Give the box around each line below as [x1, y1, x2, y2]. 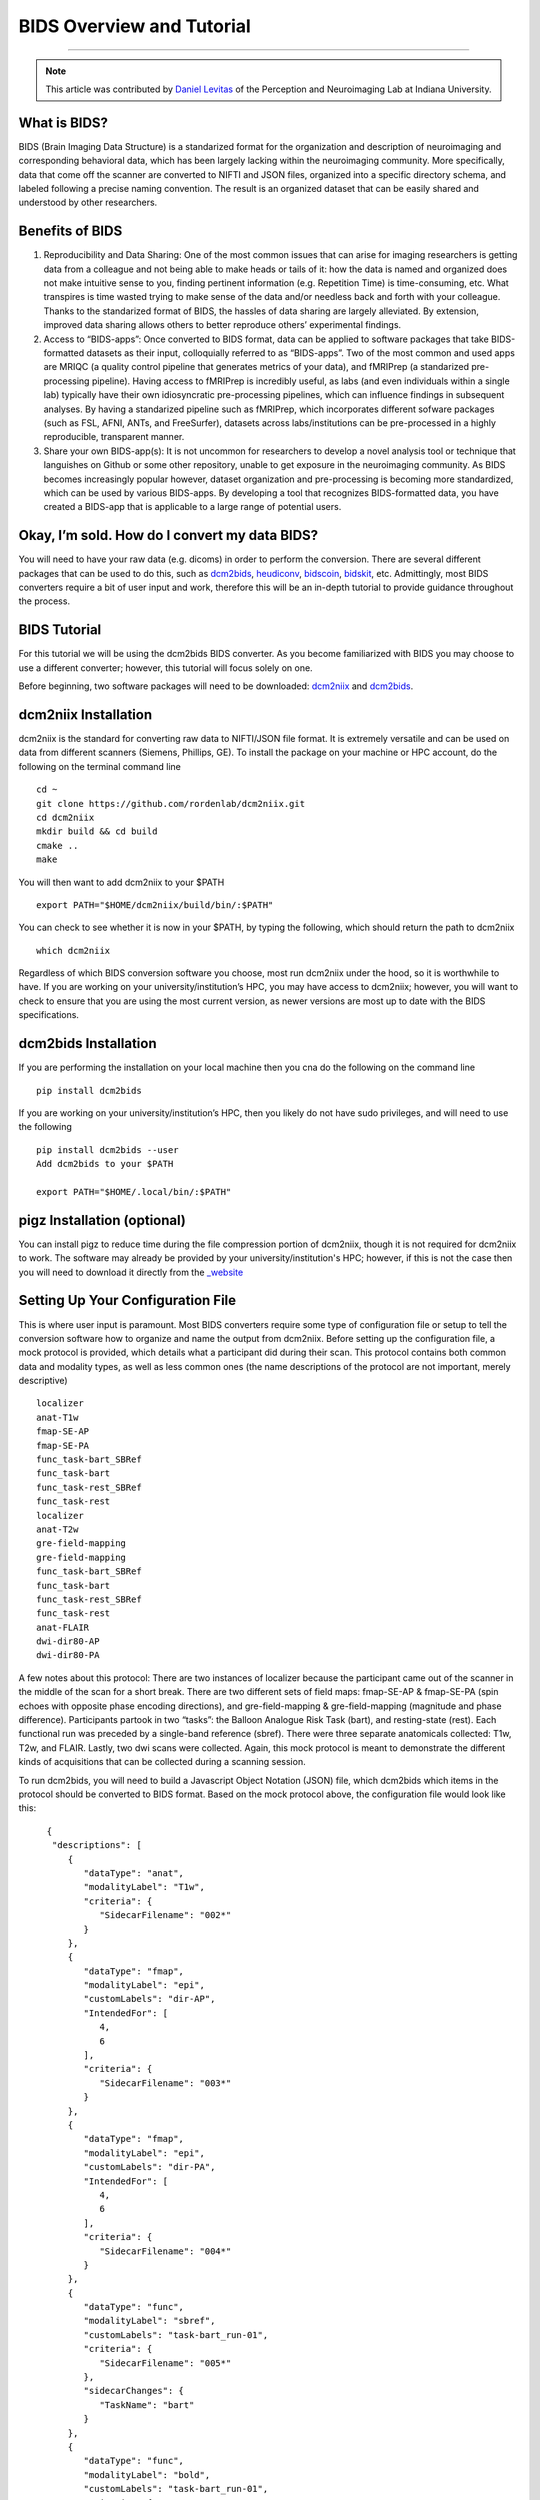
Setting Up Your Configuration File [18, 1292, 237, 1309]
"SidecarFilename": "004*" [99, 2245, 232, 2257]
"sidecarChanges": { [83, 2385, 185, 2397]
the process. [18, 595, 70, 607]
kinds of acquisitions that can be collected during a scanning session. [18, 1756, 306, 1768]
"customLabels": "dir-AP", [83, 1993, 216, 2005]
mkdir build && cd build [36, 826, 158, 837]
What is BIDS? [18, 114, 109, 131]
